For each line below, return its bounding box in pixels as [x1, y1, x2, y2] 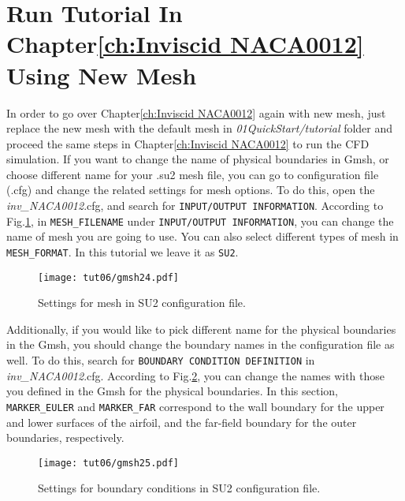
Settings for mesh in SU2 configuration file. [38, 294, 246, 311]
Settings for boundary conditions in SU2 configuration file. [38, 480, 321, 496]
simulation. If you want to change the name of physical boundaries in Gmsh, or [6, 151, 389, 167]
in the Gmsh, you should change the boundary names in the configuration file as [6, 336, 395, 353]
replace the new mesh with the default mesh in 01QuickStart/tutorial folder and [6, 120, 393, 136]
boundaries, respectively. [6, 429, 124, 446]
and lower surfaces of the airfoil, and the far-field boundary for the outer [6, 413, 357, 430]
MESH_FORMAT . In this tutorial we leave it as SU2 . [6, 243, 239, 260]
